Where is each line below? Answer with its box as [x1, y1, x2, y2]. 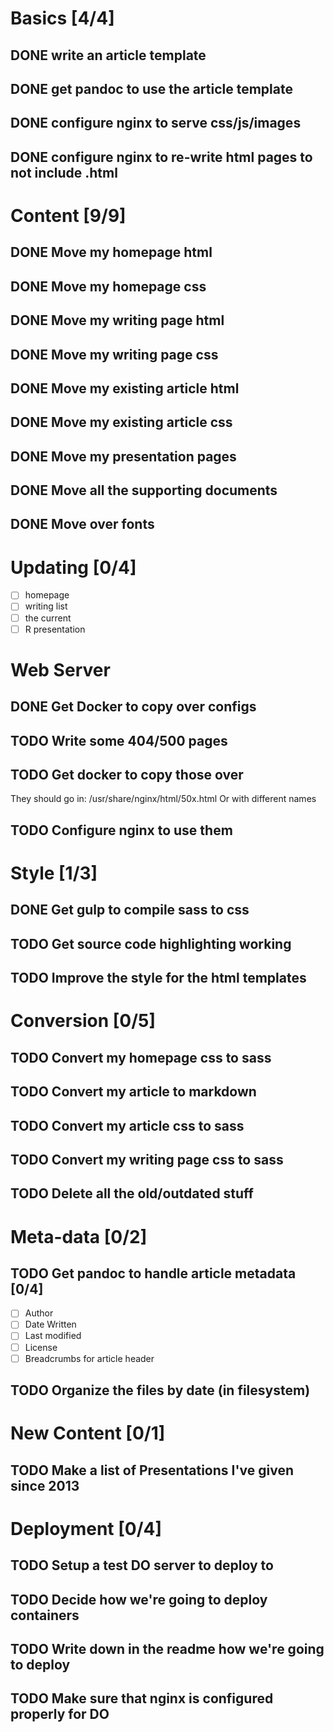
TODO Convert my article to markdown [10, 1083, 257, 1101]
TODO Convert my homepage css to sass [10, 1049, 272, 1066]
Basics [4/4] [10, 7, 115, 30]
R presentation [24, 623, 86, 635]
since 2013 [10, 1477, 80, 1494]
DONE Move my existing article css [10, 414, 233, 431]
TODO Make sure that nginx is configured [10, 1690, 274, 1707]
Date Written [24, 1318, 77, 1331]
